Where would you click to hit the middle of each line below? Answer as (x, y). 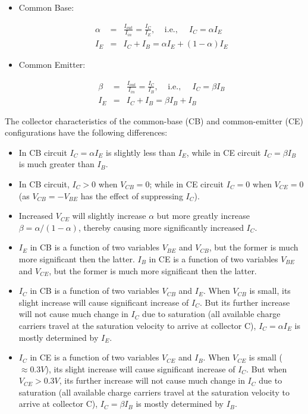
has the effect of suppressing (132, 195)
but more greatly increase (203, 216)
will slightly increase (109, 216)
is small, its (270, 291)
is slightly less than (141, 152)
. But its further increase (245, 302)
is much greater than (56, 164)
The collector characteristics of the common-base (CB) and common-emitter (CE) (154, 120)
